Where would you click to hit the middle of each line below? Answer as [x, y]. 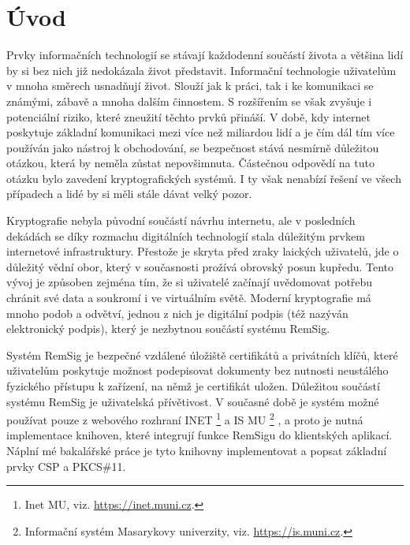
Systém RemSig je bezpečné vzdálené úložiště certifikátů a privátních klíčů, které [202, 355]
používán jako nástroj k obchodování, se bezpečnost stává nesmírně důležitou [193, 147]
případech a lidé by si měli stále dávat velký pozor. [129, 194]
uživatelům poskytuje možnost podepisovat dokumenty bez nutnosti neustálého [198, 370]
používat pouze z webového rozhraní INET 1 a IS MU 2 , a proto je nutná [185, 418]
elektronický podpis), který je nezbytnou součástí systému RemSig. [168, 328]
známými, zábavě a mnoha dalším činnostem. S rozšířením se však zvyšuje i [189, 101]
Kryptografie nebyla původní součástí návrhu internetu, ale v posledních [181, 220]
